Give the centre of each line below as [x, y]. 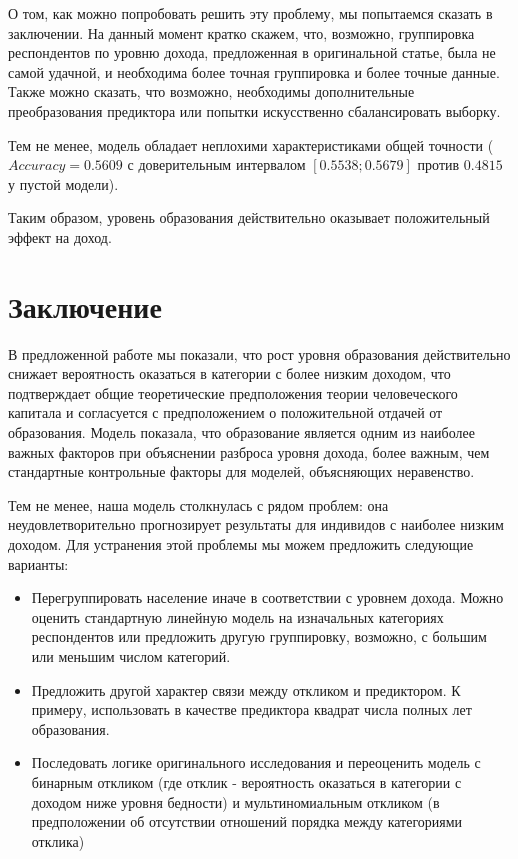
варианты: [38, 563]
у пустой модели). [63, 183]
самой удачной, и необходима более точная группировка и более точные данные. [254, 71]
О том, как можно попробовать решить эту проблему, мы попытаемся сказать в [250, 13]
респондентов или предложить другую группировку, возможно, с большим [259, 636]
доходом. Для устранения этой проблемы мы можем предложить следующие [241, 544]
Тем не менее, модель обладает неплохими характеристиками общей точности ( [251, 144]
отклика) [58, 840]
